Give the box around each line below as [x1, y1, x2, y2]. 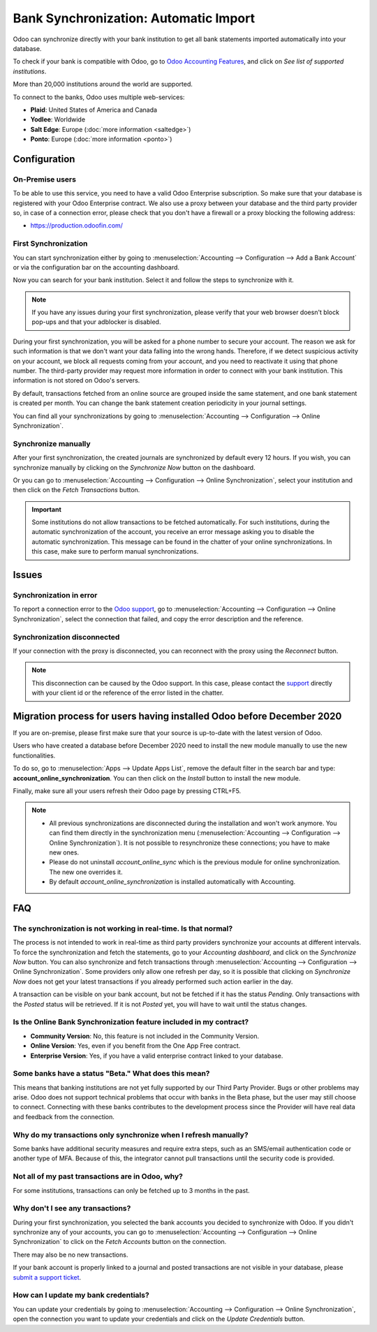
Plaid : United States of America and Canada [30, 105, 157, 114]
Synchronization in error [13, 591, 98, 600]
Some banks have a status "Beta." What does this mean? [13, 1069, 210, 1079]
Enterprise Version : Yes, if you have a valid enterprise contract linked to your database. [30, 1051, 283, 1060]
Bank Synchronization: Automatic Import [13, 10, 255, 26]
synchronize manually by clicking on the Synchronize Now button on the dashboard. [13, 463, 256, 471]
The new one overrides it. [49, 868, 123, 876]
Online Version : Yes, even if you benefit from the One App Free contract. [30, 1042, 241, 1050]
